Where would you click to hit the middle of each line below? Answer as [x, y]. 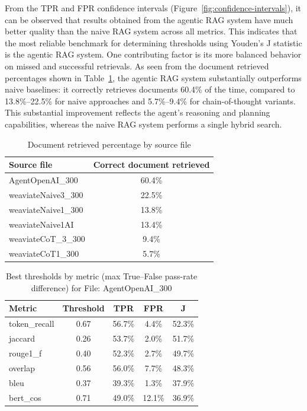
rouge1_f [25, 353]
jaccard [22, 338]
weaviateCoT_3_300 [47, 239]
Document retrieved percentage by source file [109, 144]
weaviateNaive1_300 [46, 209]
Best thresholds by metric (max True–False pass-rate [101, 276]
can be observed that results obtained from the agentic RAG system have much [149, 19]
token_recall [32, 324]
